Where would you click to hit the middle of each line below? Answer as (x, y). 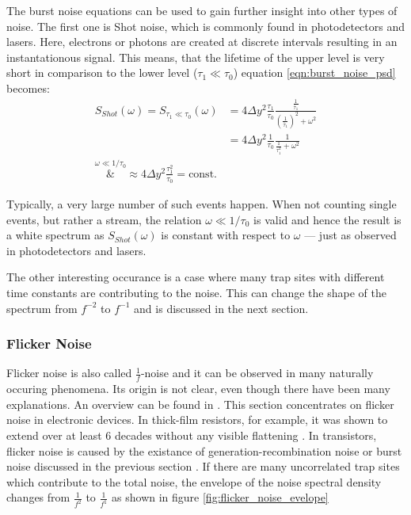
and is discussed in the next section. (221, 308)
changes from (38, 497)
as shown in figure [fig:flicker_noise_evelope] (220, 497)
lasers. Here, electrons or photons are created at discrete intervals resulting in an (202, 42)
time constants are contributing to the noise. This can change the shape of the (196, 293)
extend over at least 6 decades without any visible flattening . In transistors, (192, 435)
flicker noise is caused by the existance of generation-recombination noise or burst (204, 450)
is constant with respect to (226, 235)
